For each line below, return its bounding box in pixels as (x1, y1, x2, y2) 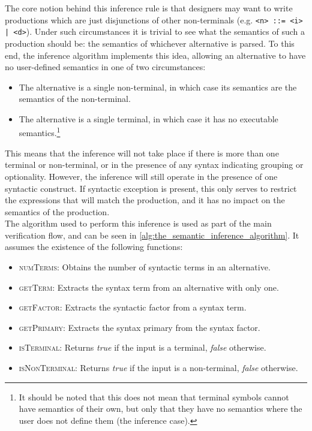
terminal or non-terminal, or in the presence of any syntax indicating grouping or (5, 158, 304, 171)
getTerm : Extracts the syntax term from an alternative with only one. (19, 281, 279, 293)
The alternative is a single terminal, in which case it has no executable (19, 112, 278, 125)
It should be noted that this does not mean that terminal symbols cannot (19, 390, 289, 403)
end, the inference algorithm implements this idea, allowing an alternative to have (5, 49, 306, 61)
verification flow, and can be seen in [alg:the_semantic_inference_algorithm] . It (5, 228, 299, 241)
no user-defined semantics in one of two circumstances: (5, 61, 206, 73)
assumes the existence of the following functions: (5, 240, 183, 253)
